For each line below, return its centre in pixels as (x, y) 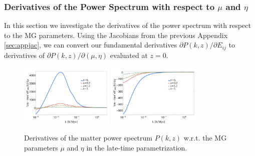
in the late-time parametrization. (137, 147)
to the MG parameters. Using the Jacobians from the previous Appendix (116, 35)
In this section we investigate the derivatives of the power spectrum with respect (127, 25)
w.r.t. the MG (205, 137)
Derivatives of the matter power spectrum (88, 137)
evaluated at (129, 55)
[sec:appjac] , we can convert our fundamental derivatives (91, 45)
